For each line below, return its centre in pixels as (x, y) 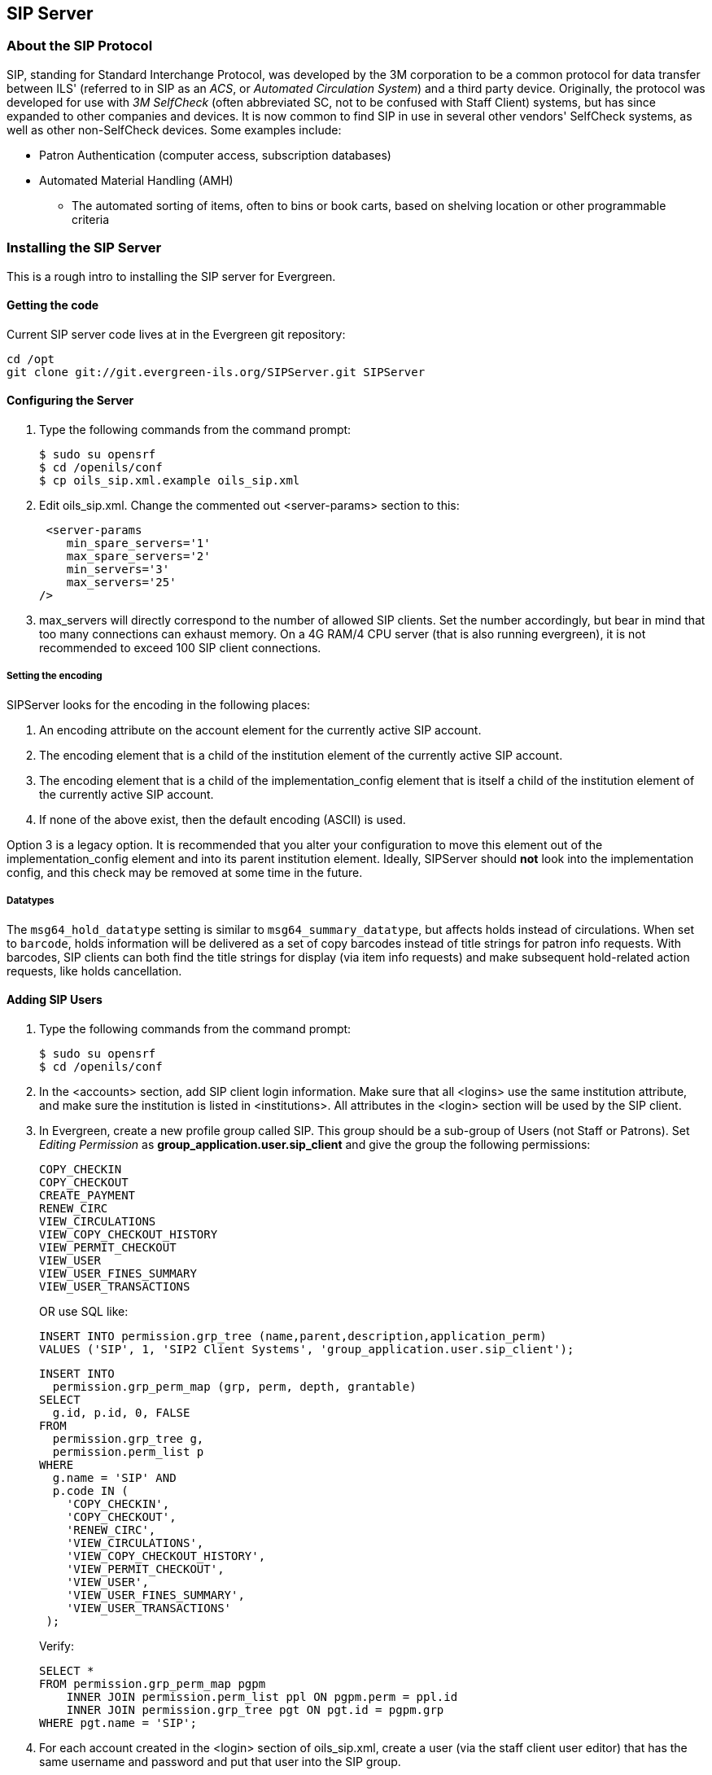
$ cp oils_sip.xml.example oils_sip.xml (170, 480)
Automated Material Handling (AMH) (136, 180)
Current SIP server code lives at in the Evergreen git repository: (176, 334)
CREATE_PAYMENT (87, 1195)
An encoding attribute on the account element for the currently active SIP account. (260, 730)
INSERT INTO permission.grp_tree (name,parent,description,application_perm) (293, 1336)
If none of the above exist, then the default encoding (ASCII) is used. (223, 819)
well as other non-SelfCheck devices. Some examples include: (174, 129)
